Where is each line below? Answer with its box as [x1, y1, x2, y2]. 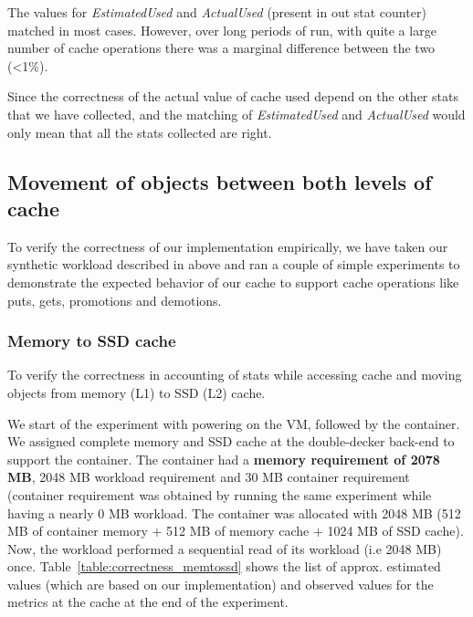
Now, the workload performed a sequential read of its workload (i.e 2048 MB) [7, 539, 442, 558]
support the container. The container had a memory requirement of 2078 [7, 449, 440, 468]
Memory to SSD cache [7, 329, 176, 352]
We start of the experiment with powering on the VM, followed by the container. [7, 413, 460, 433]
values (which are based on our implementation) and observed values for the [7, 574, 434, 593]
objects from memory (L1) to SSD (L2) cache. [7, 382, 266, 402]
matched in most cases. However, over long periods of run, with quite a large [7, 20, 436, 39]
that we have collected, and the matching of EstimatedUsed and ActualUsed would [7, 104, 466, 123]
